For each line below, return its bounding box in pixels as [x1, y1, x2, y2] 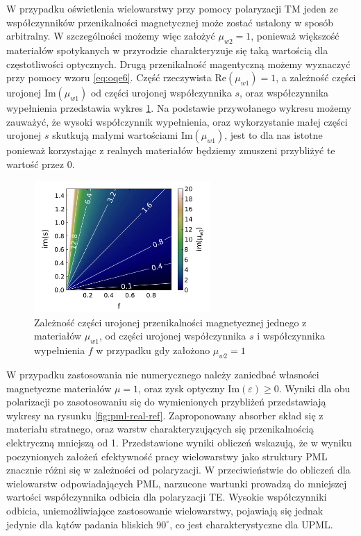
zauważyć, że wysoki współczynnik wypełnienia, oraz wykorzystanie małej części [6, 114, 348, 128]
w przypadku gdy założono [96, 343, 210, 358]
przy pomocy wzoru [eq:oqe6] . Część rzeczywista [6, 70, 212, 85]
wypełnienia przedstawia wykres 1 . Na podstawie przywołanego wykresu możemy [6, 101, 352, 115]
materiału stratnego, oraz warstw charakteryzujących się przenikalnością [6, 421, 314, 436]
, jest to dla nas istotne [224, 128, 323, 142]
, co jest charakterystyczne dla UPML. [169, 517, 333, 531]
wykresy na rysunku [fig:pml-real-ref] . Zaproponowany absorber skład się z [6, 408, 324, 422]
